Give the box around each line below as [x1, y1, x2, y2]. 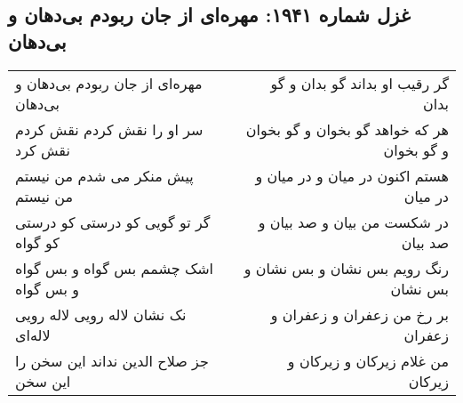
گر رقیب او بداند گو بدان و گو [270, 72, 449, 93]
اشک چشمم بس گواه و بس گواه [15, 257, 214, 278]
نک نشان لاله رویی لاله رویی [15, 303, 187, 325]
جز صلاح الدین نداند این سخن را [15, 350, 209, 371]
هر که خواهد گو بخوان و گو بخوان [245, 118, 449, 140]
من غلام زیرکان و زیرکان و [287, 350, 449, 371]
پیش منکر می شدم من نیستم [15, 165, 194, 186]
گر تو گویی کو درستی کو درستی [15, 211, 211, 232]
